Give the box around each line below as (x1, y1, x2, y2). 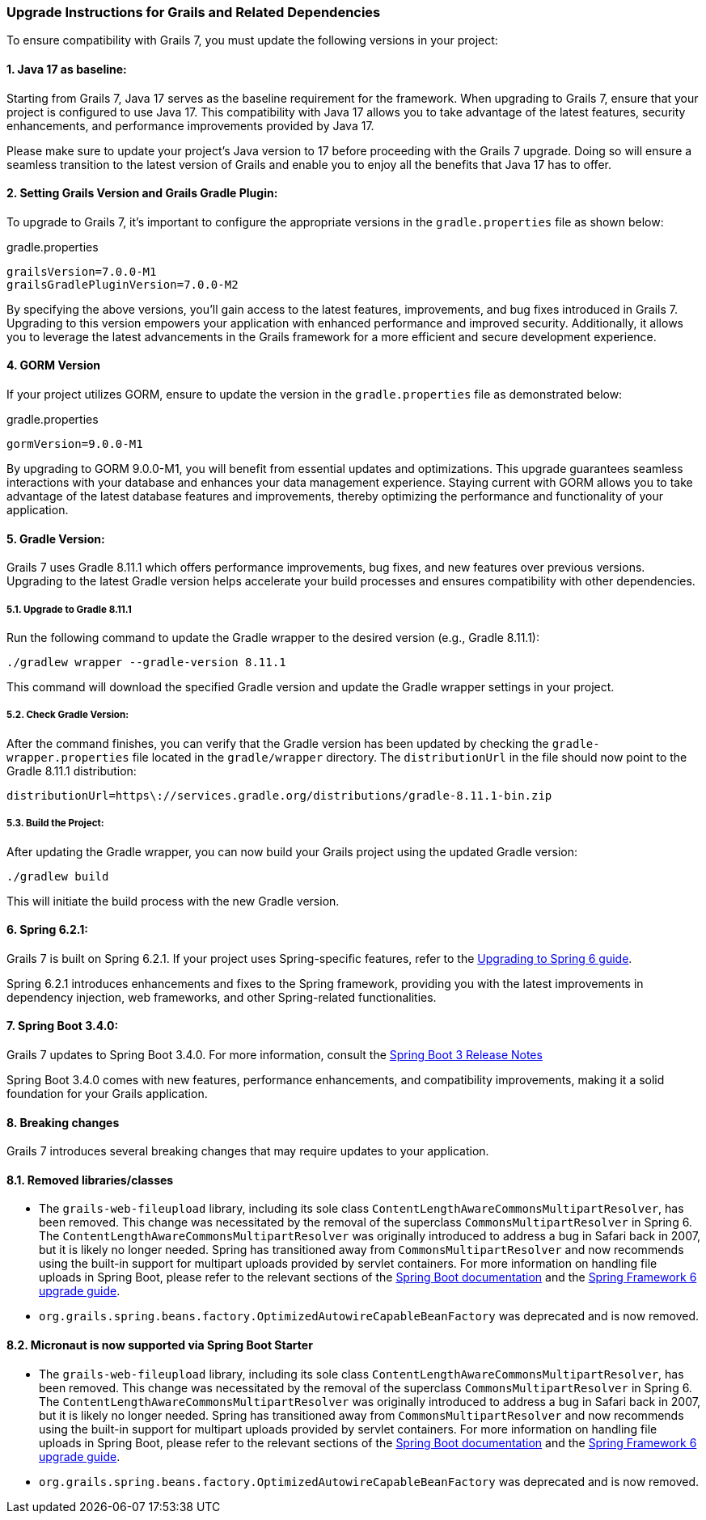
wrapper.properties (6, 750, 129, 764)
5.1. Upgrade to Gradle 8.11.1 (6, 603, 132, 615)
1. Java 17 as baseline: (6, 61, 127, 76)
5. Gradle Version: (6, 531, 105, 546)
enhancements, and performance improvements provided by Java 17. (6, 118, 374, 133)
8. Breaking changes (6, 1115, 120, 1129)
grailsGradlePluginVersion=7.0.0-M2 (6, 277, 239, 291)
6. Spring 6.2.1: (6, 923, 88, 937)
